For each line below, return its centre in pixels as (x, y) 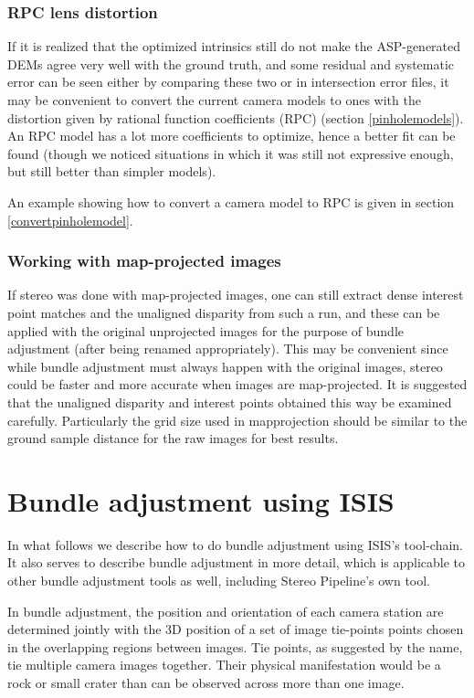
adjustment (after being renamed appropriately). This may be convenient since (228, 349)
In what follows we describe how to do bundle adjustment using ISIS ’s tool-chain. (236, 544)
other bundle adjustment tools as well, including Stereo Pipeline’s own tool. (219, 581)
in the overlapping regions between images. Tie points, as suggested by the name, (235, 646)
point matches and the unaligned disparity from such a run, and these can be (224, 312)
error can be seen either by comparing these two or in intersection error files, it (228, 82)
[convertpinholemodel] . (70, 220)
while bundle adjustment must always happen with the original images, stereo (225, 366)
